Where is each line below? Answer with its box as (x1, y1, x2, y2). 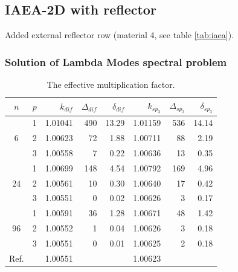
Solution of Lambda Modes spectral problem (5, 54, 227, 69)
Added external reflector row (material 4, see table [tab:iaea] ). (5, 28, 234, 41)
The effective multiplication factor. (47, 78, 175, 91)
